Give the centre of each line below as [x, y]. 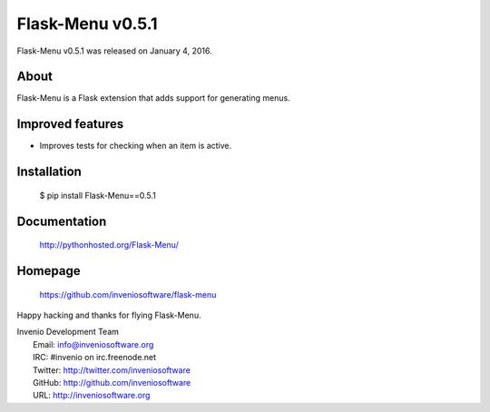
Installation [49, 172]
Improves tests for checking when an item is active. [135, 146]
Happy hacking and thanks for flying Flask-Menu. [109, 315]
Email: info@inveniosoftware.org [93, 344]
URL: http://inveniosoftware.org [92, 396]
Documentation [62, 221]
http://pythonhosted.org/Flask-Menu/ [109, 245]
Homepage [49, 271]
